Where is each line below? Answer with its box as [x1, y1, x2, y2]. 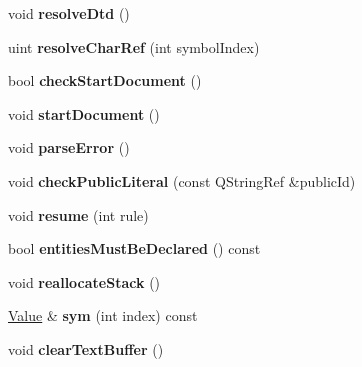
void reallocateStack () [8, 271, 161, 292]
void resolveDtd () [8, 3, 130, 23]
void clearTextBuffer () [8, 338, 164, 359]
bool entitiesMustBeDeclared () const [8, 238, 261, 259]
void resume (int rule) [8, 204, 149, 225]
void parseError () [8, 137, 130, 158]
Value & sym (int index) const [8, 305, 198, 326]
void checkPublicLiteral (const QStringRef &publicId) [8, 170, 356, 191]
